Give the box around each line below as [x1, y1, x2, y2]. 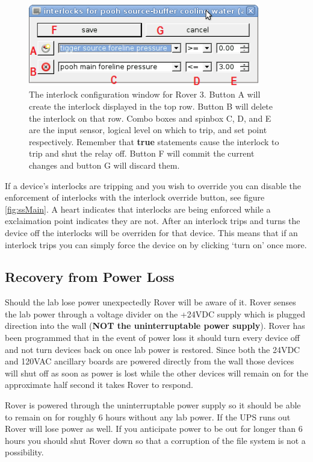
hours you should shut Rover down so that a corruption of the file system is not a [5, 434, 306, 446]
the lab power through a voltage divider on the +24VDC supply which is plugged [5, 307, 306, 320]
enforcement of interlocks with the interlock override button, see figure [5, 191, 265, 204]
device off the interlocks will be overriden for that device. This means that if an [5, 226, 298, 239]
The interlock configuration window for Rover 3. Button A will [29, 88, 261, 101]
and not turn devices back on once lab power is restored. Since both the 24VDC [5, 343, 300, 355]
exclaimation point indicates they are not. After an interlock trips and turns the [5, 214, 300, 227]
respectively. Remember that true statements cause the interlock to [29, 135, 279, 148]
